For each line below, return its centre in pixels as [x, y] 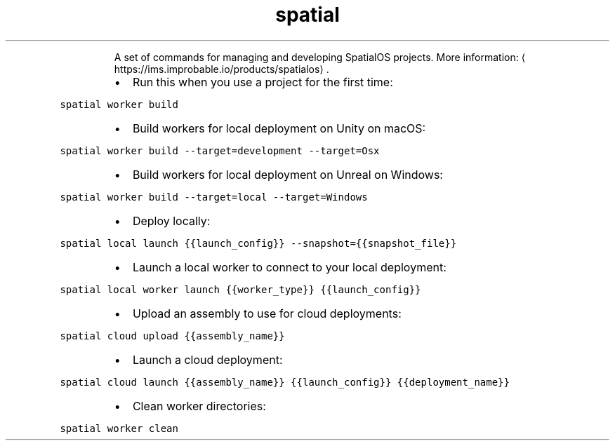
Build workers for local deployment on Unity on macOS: [279, 128]
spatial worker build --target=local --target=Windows [214, 197]
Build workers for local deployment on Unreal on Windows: [287, 174]
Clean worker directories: [199, 406]
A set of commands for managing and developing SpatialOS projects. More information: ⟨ [320, 57]
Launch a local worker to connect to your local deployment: [289, 267]
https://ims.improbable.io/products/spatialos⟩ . [221, 69]
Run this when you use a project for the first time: [263, 82]
